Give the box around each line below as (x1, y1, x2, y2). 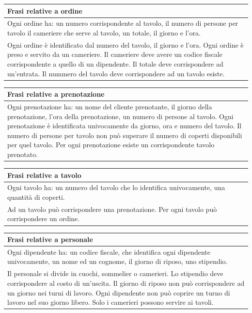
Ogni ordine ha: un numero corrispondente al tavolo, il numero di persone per (7, 18, 238, 28)
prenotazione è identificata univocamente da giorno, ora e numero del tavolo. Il (7, 121, 242, 131)
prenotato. (7, 149, 38, 159)
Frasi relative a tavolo (7, 170, 81, 180)
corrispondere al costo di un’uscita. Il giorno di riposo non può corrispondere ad (7, 278, 245, 288)
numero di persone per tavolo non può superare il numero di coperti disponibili (7, 130, 242, 140)
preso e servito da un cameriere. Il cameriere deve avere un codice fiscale (7, 49, 222, 59)
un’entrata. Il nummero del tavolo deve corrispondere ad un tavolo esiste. (7, 68, 225, 78)
